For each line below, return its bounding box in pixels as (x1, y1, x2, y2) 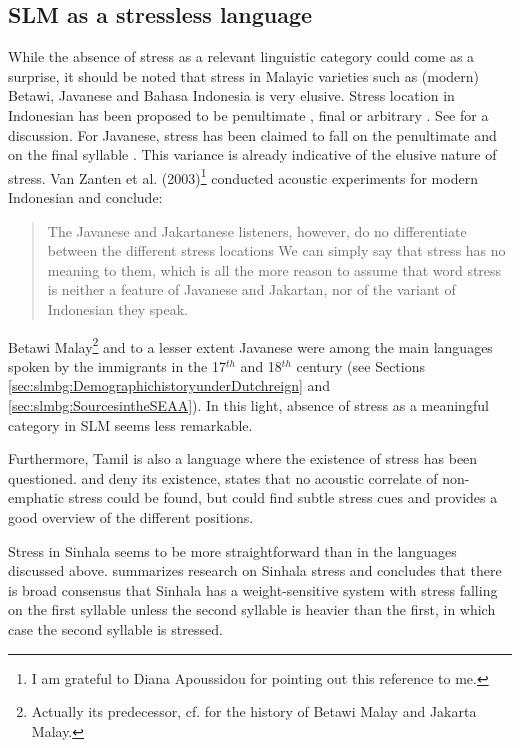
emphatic (8, 487, 64, 508)
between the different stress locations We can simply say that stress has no (47, 240, 506, 261)
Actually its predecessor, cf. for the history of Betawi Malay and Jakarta (31, 701, 477, 722)
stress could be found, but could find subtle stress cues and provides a (68, 487, 498, 508)
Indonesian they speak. (47, 298, 188, 319)
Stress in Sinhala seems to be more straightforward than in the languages (8, 540, 457, 561)
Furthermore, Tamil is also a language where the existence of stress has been (8, 448, 478, 469)
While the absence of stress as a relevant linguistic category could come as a (8, 46, 475, 67)
